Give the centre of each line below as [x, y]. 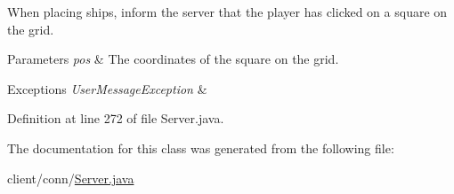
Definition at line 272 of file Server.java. [116, 118]
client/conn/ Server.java [71, 178]
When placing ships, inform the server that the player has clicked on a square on [227, 12]
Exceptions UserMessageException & [107, 88]
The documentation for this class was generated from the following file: [201, 147]
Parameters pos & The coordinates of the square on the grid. [173, 59]
